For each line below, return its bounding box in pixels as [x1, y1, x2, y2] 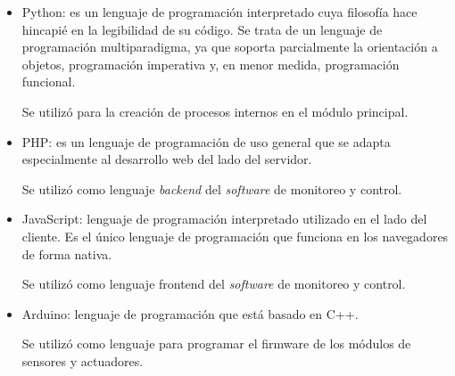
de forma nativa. [21, 244, 112, 263]
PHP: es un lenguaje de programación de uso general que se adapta [21, 132, 391, 151]
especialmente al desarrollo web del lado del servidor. [21, 150, 312, 168]
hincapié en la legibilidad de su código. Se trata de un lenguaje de [21, 20, 383, 38]
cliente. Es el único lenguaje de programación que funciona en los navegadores [21, 226, 449, 245]
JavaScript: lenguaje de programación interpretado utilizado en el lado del [21, 209, 427, 228]
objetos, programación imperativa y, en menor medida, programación [21, 54, 400, 73]
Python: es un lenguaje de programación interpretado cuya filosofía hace [21, 3, 418, 20]
